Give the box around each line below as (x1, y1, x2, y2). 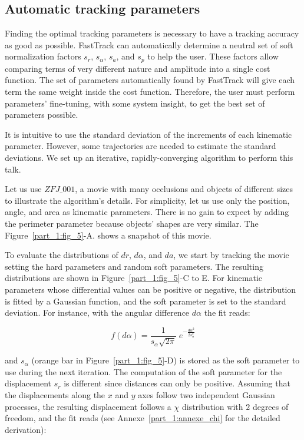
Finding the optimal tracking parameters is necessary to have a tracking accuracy (5, 27, 299, 39)
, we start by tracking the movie (173, 249, 289, 261)
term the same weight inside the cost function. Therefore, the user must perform (5, 85, 295, 98)
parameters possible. (5, 108, 78, 121)
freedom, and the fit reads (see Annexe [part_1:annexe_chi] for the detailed (5, 412, 280, 424)
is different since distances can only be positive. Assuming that (64, 377, 290, 389)
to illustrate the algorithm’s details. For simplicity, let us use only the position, (5, 194, 290, 206)
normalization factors (5, 50, 81, 62)
